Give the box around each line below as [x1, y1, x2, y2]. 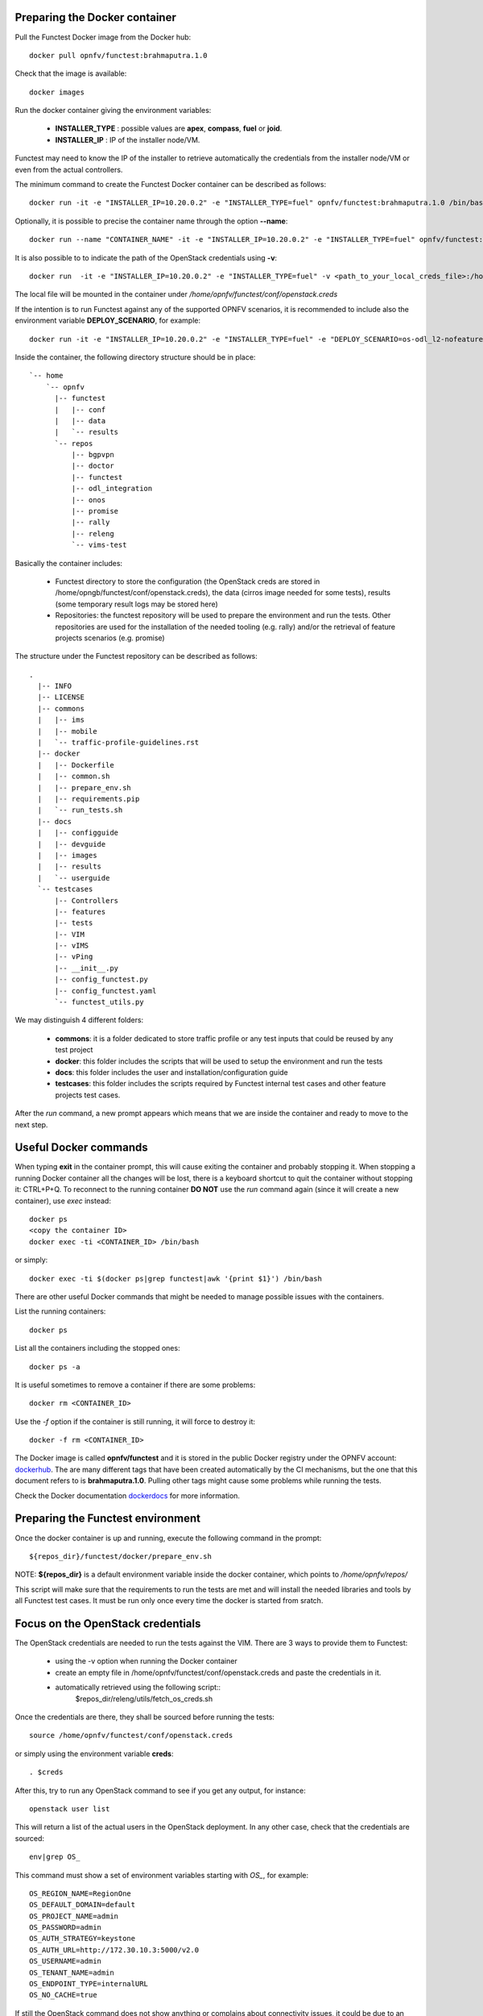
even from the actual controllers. [14, 165, 123, 174]
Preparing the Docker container [14, 10, 177, 24]
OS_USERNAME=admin [29, 1956, 102, 1966]
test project [55, 1045, 93, 1055]
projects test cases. [55, 1089, 121, 1100]
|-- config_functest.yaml [54, 986, 157, 995]
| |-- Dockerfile [37, 760, 114, 769]
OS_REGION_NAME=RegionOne [29, 1889, 132, 1898]
